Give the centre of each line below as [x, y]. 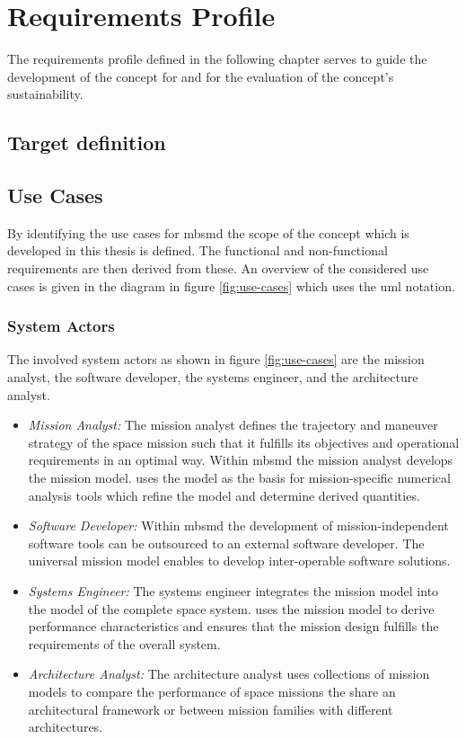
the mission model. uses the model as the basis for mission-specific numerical [239, 478]
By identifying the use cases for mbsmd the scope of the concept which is [208, 232]
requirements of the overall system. [124, 643]
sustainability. [45, 94]
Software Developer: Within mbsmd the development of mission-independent [238, 525]
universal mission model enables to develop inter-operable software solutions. [239, 561]
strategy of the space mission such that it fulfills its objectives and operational [244, 442]
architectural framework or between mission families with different [211, 709]
